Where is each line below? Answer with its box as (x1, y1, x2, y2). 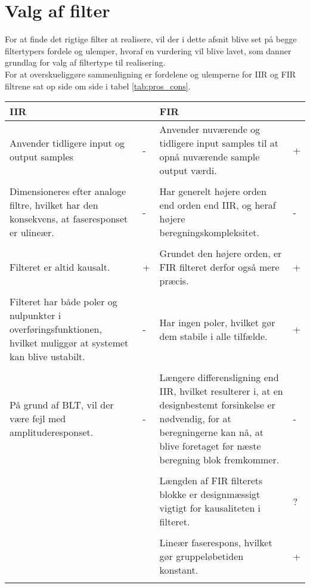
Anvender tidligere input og (10, 136, 125, 150)
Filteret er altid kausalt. (10, 260, 110, 274)
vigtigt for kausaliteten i (159, 501, 261, 515)
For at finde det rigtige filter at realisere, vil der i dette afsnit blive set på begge (5, 33, 297, 45)
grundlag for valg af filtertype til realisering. (5, 56, 166, 69)
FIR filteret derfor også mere (159, 260, 280, 274)
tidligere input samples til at (159, 136, 278, 150)
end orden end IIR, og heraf (159, 198, 276, 212)
